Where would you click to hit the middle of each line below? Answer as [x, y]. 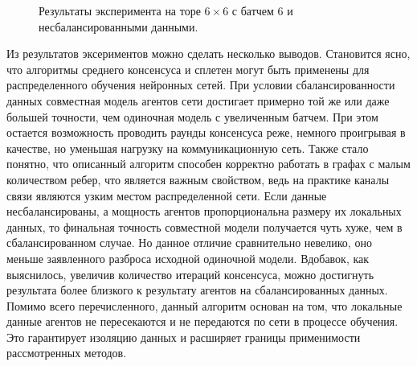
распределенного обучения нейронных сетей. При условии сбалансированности [201, 85]
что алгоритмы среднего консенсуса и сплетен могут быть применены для [188, 69]
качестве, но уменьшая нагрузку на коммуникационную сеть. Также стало [188, 148]
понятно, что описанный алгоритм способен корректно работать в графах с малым [208, 164]
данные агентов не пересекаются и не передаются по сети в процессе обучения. [202, 321]
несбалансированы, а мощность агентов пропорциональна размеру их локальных [204, 211]
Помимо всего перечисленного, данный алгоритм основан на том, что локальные [204, 305]
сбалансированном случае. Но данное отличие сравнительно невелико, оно [189, 243]
